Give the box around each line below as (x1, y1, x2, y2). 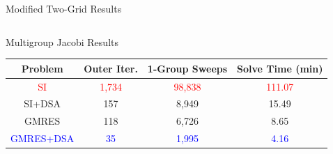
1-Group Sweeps (147, 61, 228, 75)
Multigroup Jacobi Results (6, 34, 118, 49)
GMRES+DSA (10, 131, 75, 146)
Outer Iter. (84, 61, 138, 75)
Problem (21, 61, 63, 75)
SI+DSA (24, 96, 61, 111)
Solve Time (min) (237, 61, 323, 75)
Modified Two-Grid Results (6, 1, 122, 15)
